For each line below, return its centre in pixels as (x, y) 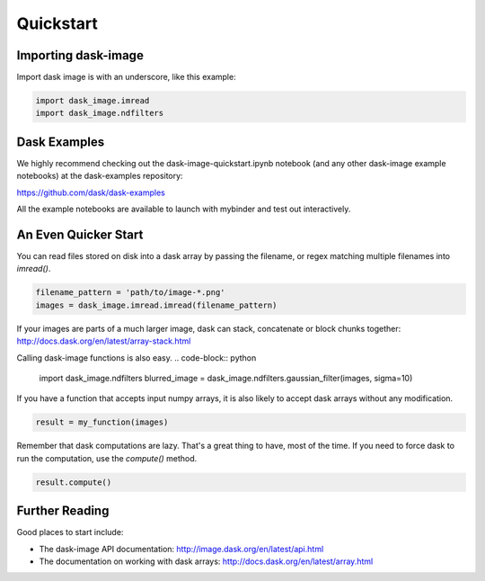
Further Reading (63, 511)
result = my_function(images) (102, 422)
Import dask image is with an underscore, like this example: (127, 77)
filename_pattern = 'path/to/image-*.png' (130, 293)
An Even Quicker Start (80, 234)
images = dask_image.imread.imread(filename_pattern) (156, 305)
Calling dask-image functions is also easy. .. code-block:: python (137, 358)
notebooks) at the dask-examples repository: (100, 176)
